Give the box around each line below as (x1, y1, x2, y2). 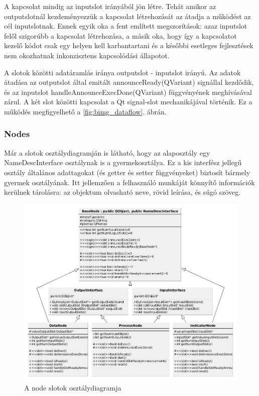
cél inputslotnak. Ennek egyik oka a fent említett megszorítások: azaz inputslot (4, 21, 247, 31)
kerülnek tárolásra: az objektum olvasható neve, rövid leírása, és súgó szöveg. (4, 187, 241, 197)
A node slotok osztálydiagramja (24, 382, 121, 392)
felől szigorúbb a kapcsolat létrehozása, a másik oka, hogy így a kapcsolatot (4, 30, 237, 41)
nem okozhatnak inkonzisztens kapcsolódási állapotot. (4, 50, 170, 60)
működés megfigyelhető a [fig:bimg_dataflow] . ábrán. (4, 106, 167, 116)
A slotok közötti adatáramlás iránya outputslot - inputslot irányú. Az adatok (4, 67, 241, 77)
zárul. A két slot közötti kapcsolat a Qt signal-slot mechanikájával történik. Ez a (4, 96, 252, 107)
